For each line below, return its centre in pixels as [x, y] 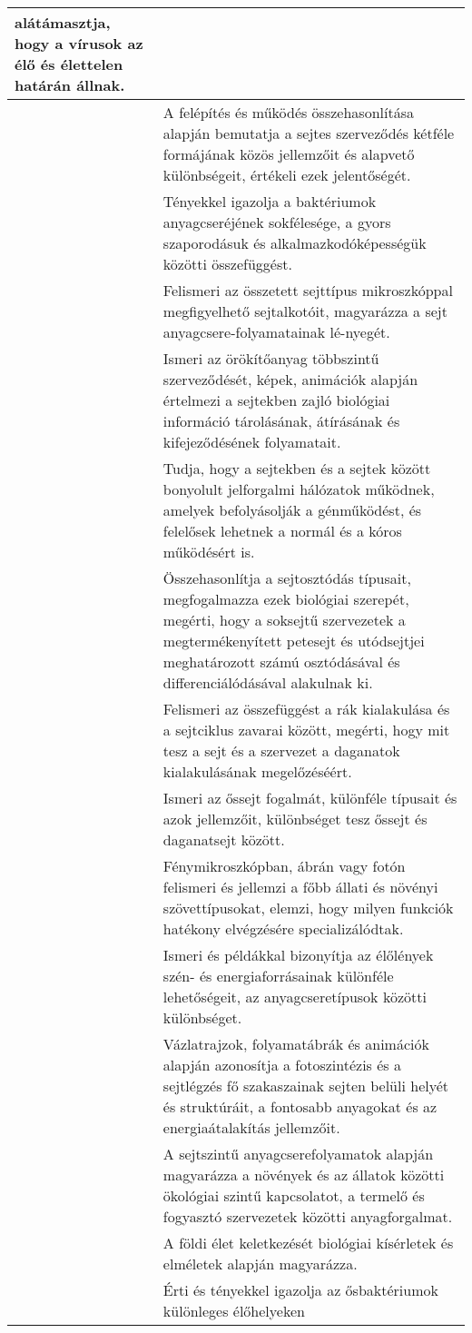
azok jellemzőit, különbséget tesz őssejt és [295, 819]
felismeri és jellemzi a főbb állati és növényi [300, 887]
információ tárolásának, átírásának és [281, 421]
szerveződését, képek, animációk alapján [290, 379]
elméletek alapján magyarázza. [260, 1264]
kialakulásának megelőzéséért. [257, 771]
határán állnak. [70, 85]
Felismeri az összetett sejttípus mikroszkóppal [308, 290]
